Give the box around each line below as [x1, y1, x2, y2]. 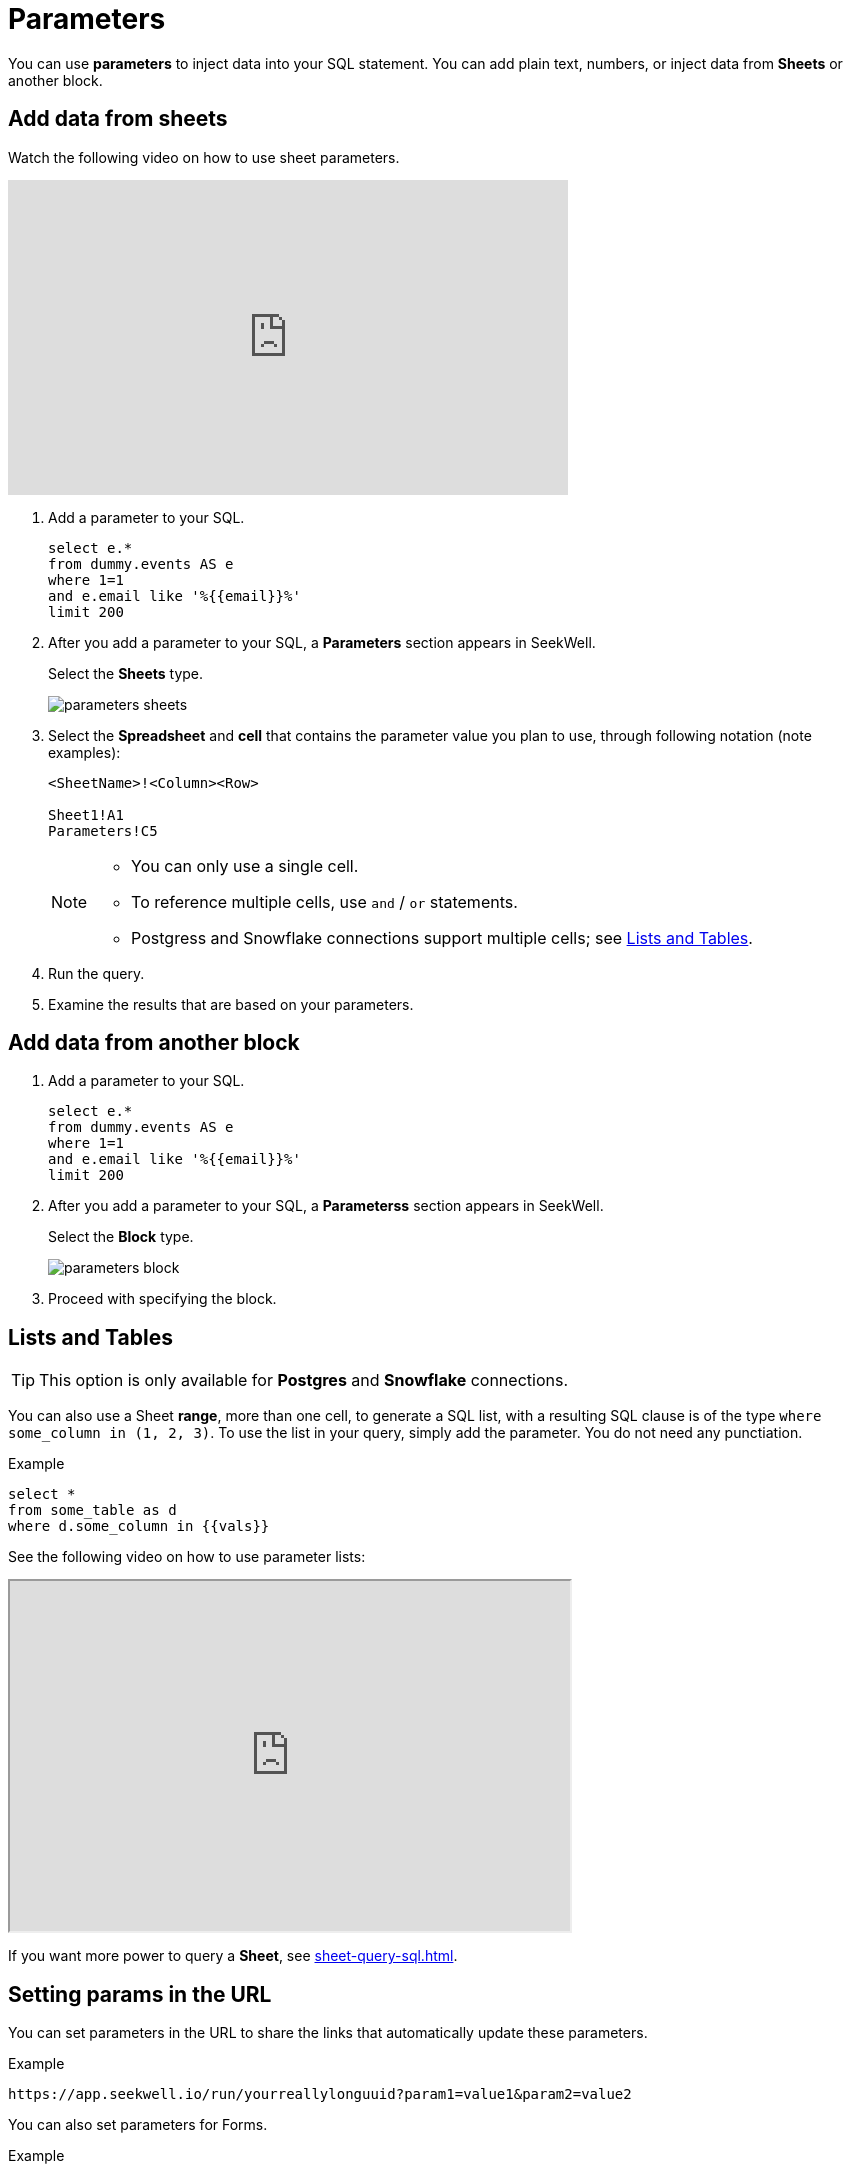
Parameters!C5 [48, 822, 158, 839]
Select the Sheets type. [48, 664, 204, 682]
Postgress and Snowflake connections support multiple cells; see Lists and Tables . [131, 927, 753, 948]
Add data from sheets [8, 106, 228, 132]
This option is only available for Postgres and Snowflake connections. [39, 1370, 568, 1391]
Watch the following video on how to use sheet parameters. [8, 148, 400, 166]
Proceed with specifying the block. [48, 1290, 277, 1308]
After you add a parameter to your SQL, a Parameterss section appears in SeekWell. [48, 1197, 604, 1215]
